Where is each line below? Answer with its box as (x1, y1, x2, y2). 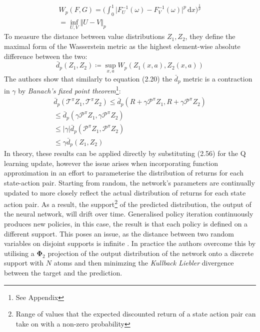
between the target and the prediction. (4, 267, 122, 277)
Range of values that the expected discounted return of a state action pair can (15, 308, 256, 319)
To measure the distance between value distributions (4, 31, 165, 41)
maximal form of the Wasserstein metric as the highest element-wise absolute (4, 41, 240, 51)
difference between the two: (4, 50, 87, 61)
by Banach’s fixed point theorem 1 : (18, 84, 121, 95)
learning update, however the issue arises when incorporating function (4, 157, 218, 168)
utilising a (4, 247, 34, 258)
